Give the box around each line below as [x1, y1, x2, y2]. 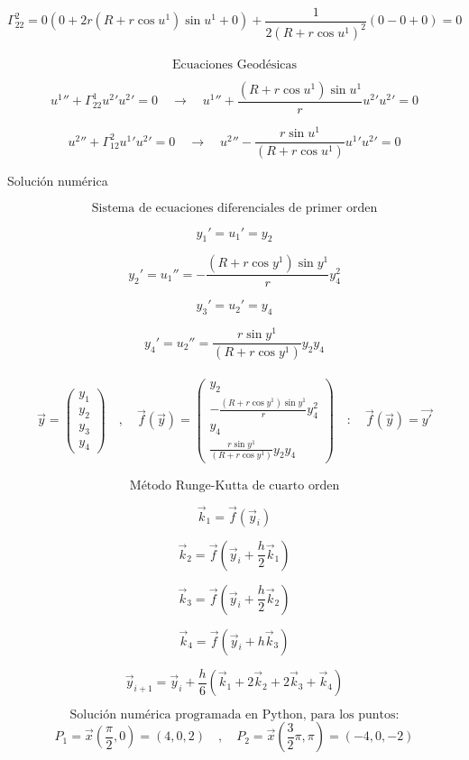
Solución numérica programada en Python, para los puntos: [69, 709, 400, 722]
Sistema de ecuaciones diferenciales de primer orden [91, 201, 378, 215]
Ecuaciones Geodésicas [171, 59, 298, 71]
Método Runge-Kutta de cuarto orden [129, 480, 340, 493]
